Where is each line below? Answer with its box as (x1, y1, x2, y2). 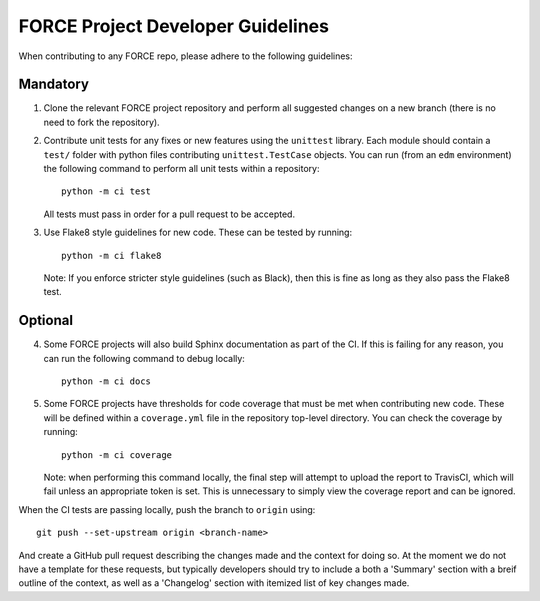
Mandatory (18, 76, 90, 93)
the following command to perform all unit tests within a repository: (43, 163, 320, 175)
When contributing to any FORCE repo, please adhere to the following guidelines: (18, 50, 354, 62)
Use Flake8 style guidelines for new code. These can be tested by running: (43, 226, 353, 239)
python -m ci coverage (61, 449, 173, 460)
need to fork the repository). (43, 116, 160, 128)
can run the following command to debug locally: (43, 352, 245, 364)
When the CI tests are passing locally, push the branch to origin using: (18, 503, 316, 515)
